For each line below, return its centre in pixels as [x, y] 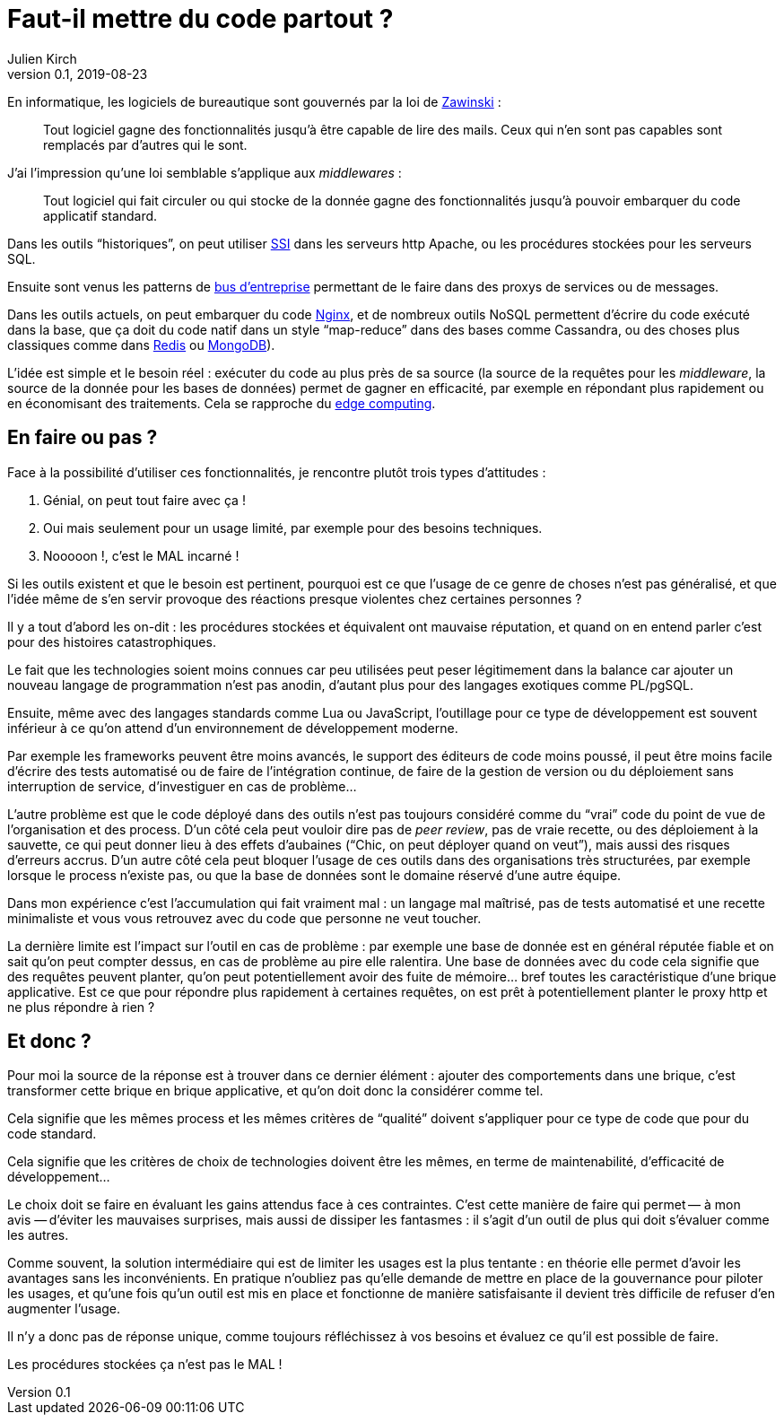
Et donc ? [49, 1042]
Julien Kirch [42, 58]
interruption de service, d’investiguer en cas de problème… [182, 786]
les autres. [38, 1235]
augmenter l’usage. [64, 1309]
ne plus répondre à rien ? [81, 1007]
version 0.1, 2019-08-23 [78, 74]
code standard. [52, 1134]
